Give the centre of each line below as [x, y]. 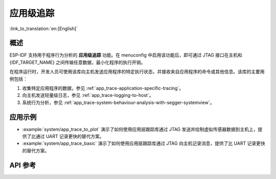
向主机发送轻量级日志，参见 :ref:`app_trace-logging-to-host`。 [88, 95]
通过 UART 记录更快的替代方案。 [70, 136]
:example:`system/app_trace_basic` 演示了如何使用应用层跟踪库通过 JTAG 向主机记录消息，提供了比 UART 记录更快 [144, 143]
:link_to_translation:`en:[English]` [44, 29]
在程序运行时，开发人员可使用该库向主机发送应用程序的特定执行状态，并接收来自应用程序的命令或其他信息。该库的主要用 [137, 72]
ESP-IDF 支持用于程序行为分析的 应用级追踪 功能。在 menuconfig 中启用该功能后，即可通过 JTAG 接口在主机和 [126, 55]
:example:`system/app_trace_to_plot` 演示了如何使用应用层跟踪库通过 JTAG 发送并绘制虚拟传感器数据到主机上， [140, 129]
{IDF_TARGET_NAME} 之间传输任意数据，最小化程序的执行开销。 [77, 62]
